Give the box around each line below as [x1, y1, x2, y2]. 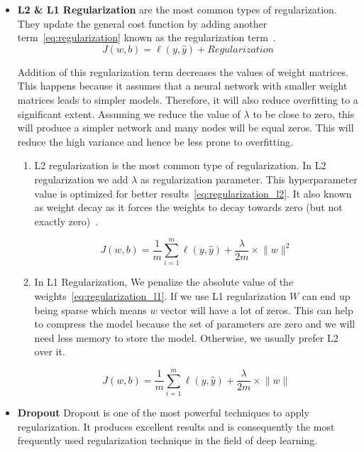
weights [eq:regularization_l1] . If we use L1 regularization [34, 289, 287, 303]
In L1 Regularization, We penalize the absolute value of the [34, 274, 294, 289]
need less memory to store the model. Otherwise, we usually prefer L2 [34, 330, 338, 345]
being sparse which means [34, 302, 147, 317]
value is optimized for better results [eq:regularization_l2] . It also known [34, 185, 352, 200]
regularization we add [34, 171, 128, 186]
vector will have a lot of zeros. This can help [160, 302, 353, 317]
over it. [34, 344, 65, 359]
